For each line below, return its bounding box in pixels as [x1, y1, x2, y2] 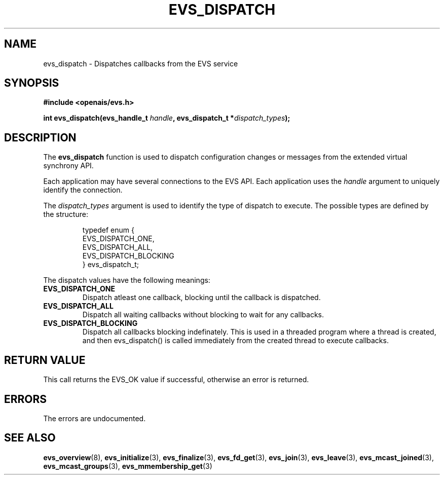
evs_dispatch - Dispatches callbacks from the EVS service [43, 59, 238, 68]
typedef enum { [82, 226, 134, 235]
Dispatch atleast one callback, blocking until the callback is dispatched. [82, 293, 321, 302]
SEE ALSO [4, 431, 56, 445]
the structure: [43, 210, 88, 219]
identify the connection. [43, 186, 123, 195]
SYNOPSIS [4, 77, 59, 90]
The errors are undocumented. [43, 414, 146, 423]
